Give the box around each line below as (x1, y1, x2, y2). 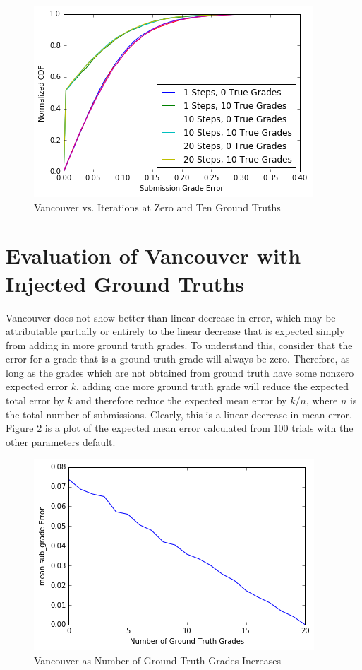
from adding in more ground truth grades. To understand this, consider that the (6, 337, 353, 352)
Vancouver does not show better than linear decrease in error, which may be (6, 310, 336, 324)
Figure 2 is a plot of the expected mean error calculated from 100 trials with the (6, 421, 354, 435)
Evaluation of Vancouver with (6, 241, 301, 270)
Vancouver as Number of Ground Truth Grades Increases (34, 653, 281, 668)
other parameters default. (6, 434, 116, 449)
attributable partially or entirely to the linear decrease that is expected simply (6, 324, 345, 339)
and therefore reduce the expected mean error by (76, 393, 287, 408)
